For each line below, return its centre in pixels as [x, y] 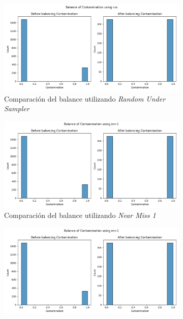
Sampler [17, 108]
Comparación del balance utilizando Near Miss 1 [80, 215]
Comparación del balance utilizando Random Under [85, 98]
